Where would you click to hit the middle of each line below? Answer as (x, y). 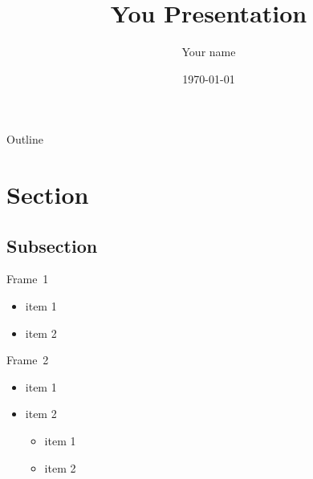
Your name (209, 52)
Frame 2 (28, 360)
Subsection (52, 245)
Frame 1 (28, 279)
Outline (25, 139)
